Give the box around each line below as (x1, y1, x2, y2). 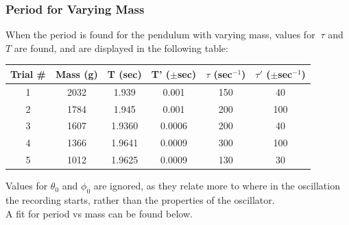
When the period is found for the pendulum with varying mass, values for (5, 27, 315, 42)
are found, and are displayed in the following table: (14, 40, 228, 55)
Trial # (10, 66, 47, 81)
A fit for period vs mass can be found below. (5, 206, 193, 220)
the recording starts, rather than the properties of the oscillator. (5, 193, 275, 207)
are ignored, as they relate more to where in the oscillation (93, 178, 340, 193)
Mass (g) (56, 66, 98, 81)
